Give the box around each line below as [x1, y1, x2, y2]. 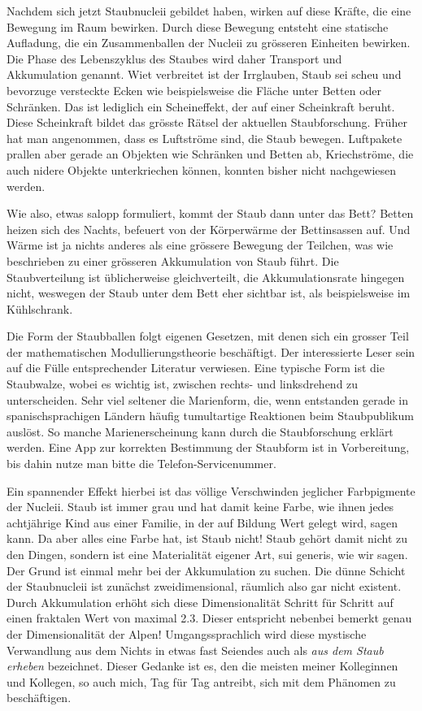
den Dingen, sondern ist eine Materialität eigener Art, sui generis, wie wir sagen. [7, 546, 408, 562]
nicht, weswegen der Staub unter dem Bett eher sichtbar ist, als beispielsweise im [7, 284, 411, 301]
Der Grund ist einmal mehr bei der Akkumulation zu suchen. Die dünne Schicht [7, 561, 406, 579]
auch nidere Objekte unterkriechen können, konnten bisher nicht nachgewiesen [7, 161, 397, 178]
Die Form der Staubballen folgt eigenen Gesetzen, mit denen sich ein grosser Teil [7, 327, 409, 345]
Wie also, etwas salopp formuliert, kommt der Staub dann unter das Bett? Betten [7, 205, 414, 222]
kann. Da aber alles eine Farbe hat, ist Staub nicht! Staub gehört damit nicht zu [7, 530, 408, 547]
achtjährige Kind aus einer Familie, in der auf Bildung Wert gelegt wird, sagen [7, 514, 398, 531]
